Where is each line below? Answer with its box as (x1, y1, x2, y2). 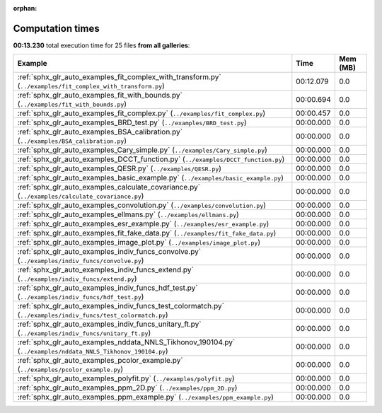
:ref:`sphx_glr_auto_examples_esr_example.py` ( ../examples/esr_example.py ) (17, 219, 270, 229)
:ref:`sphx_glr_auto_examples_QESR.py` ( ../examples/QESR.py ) (17, 163, 222, 173)
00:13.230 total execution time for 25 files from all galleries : (13, 41, 190, 50)
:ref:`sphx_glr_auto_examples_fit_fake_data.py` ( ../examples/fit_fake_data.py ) (17, 228, 277, 238)
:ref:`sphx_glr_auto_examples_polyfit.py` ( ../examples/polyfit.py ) (17, 373, 235, 383)
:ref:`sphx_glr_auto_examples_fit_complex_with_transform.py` (17, 72, 222, 82)
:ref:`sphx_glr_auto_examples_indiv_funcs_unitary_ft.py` (17, 319, 202, 329)
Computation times (13, 22, 100, 35)
